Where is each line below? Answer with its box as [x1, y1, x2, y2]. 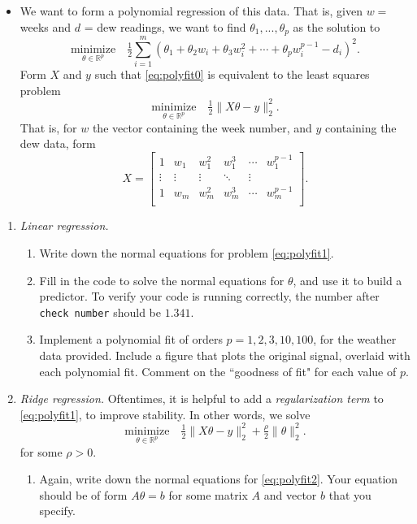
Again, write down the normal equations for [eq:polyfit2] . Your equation [39, 470, 398, 487]
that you [328, 486, 371, 503]
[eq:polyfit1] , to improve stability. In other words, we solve [20, 405, 311, 422]
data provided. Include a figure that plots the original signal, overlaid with [39, 347, 410, 364]
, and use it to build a [293, 271, 402, 288]
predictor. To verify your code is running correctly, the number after [39, 288, 380, 305]
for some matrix [168, 486, 248, 503]
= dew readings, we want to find [84, 18, 246, 35]
